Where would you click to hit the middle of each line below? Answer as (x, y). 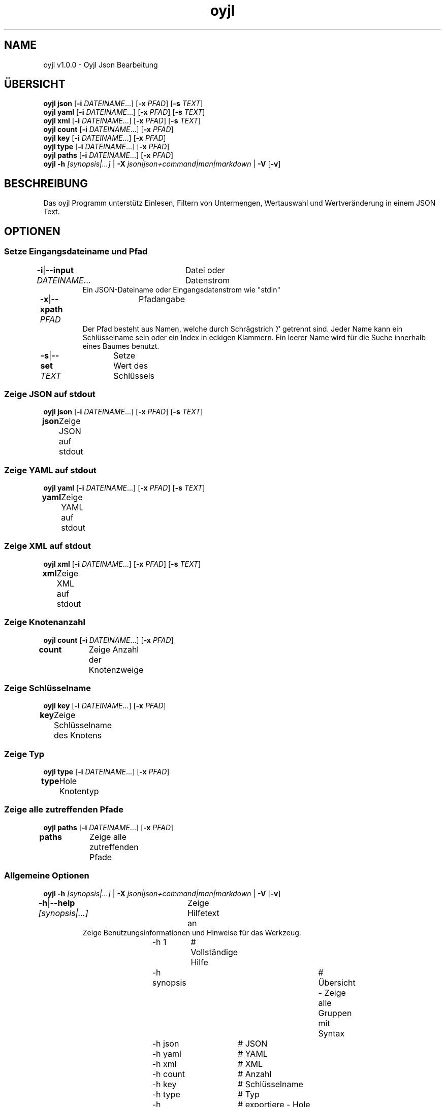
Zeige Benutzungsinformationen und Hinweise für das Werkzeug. (192, 932)
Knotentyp (79, 791)
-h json (166, 1043)
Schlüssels (134, 376)
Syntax (331, 1033)
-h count (168, 1074)
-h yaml (167, 1053)
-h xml (164, 1064)
